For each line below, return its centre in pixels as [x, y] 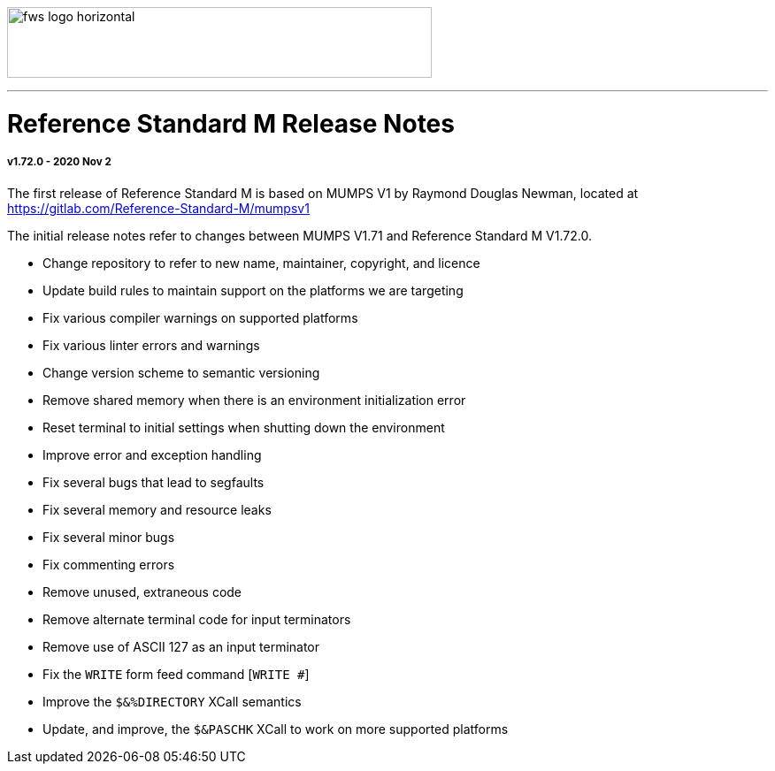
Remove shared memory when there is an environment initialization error [254, 400]
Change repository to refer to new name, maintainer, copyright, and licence [261, 263]
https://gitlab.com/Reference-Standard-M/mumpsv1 [158, 208]
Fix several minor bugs [109, 537]
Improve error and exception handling [152, 454]
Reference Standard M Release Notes [231, 123]
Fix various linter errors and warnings [151, 345]
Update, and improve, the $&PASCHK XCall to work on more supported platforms [276, 729]
